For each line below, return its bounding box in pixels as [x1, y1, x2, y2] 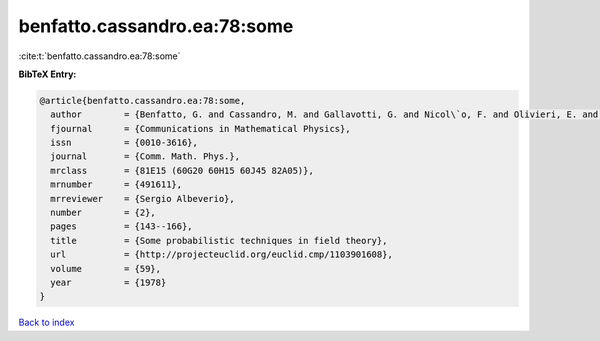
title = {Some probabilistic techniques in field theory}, [50, 235, 388, 246]
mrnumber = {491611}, [50, 179, 183, 190]
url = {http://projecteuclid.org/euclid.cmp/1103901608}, [50, 249, 394, 260]
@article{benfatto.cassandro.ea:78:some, [39, 95, 246, 106]
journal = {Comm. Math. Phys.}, [50, 151, 240, 162]
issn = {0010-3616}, [50, 137, 199, 149]
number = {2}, [50, 207, 157, 219]
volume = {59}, [50, 263, 162, 274]
